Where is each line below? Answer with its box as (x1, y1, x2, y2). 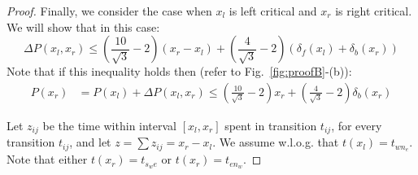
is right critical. (335, 2, 412, 19)
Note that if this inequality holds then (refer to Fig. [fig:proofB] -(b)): (7, 63, 352, 80)
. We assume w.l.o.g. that (212, 133, 339, 151)
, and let (69, 133, 111, 151)
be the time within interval (42, 116, 177, 133)
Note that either (7, 151, 88, 168)
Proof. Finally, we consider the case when (7, 2, 212, 19)
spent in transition (224, 116, 317, 133)
